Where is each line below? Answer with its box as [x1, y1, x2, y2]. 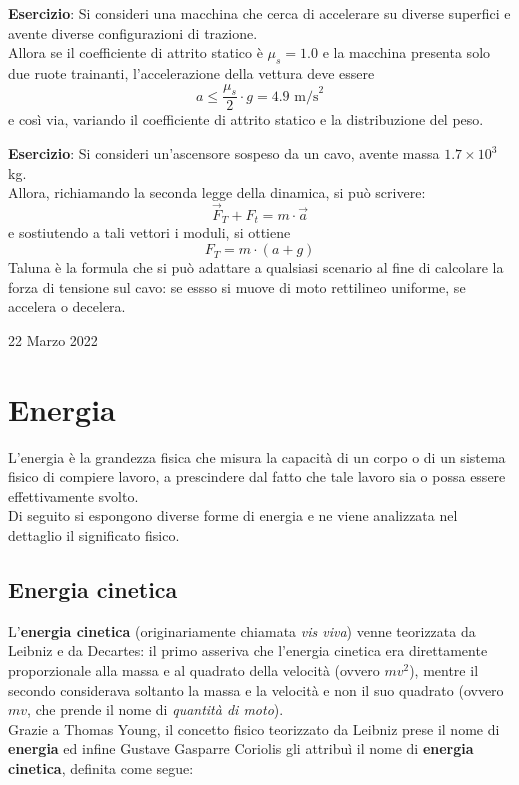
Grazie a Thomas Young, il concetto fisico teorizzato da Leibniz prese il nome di [8, 718, 500, 739]
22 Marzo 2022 [8, 329, 98, 350]
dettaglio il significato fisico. [8, 524, 180, 545]
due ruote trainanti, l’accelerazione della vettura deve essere [8, 62, 375, 83]
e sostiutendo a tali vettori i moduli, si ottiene [8, 222, 291, 243]
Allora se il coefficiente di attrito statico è [8, 42, 263, 63]
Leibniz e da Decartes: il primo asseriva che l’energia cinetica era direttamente [8, 640, 488, 661]
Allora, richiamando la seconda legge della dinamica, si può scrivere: [8, 182, 426, 203]
